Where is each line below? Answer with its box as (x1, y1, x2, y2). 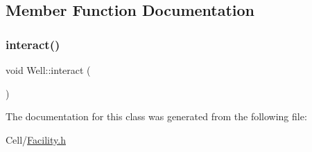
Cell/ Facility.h (6, 132, 66, 146)
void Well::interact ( (6, 63, 91, 77)
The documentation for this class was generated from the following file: (6, 109, 307, 124)
